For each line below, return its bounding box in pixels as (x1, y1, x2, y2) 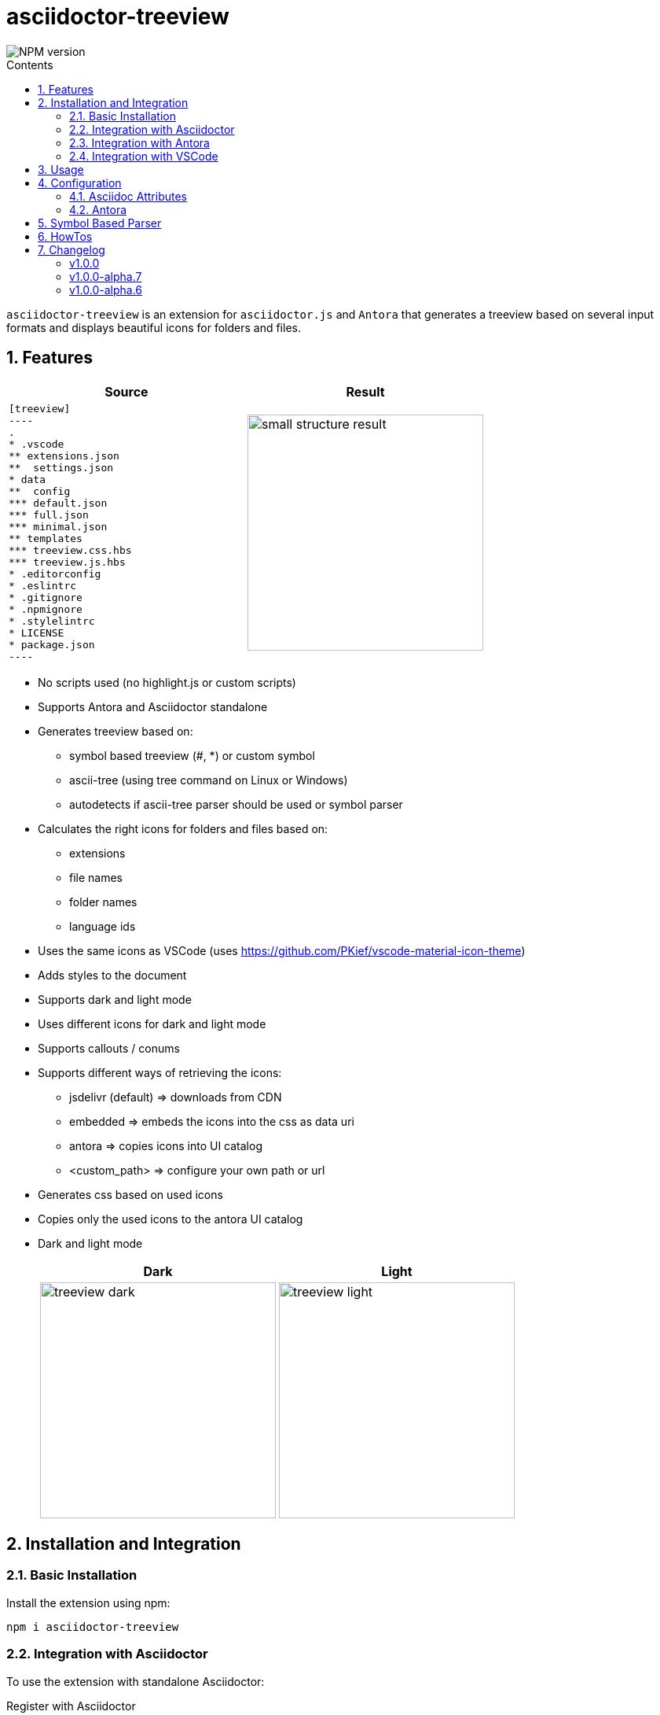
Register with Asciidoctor (6, 1698, 136, 1713)
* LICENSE (9, 626, 64, 639)
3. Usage (38, 162, 84, 176)
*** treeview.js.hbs (9, 555, 126, 568)
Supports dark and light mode (38, 992, 192, 1006)
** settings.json (9, 461, 114, 474)
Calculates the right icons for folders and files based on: (38, 821, 328, 835)
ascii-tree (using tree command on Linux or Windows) (69, 773, 348, 787)
